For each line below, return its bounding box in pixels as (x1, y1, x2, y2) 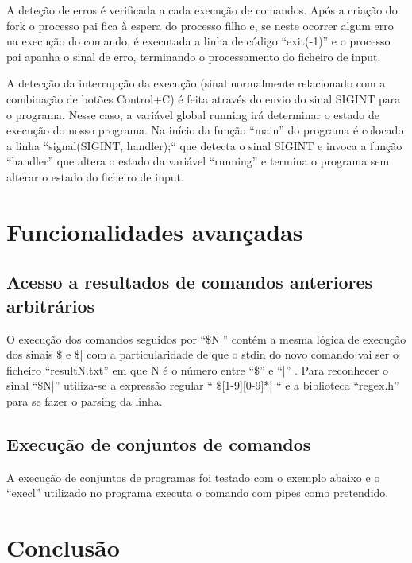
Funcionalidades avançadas (6, 215, 303, 247)
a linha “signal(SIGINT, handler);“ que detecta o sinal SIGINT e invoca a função (6, 137, 402, 153)
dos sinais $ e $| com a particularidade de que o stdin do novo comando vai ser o (6, 346, 399, 363)
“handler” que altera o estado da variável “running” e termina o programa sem (6, 153, 390, 169)
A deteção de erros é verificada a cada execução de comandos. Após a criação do (6, 2, 398, 17)
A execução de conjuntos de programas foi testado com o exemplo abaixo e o (6, 468, 380, 485)
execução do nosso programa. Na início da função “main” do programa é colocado (6, 122, 404, 138)
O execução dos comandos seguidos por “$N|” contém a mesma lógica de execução (6, 330, 406, 347)
